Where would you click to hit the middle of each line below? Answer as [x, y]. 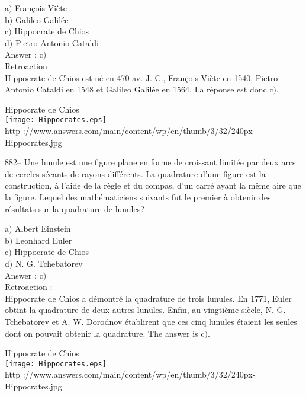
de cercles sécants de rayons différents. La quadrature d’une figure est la [135, 173]
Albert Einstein [43, 229]
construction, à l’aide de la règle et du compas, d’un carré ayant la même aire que [153, 185]
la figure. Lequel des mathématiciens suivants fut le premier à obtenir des [138, 197]
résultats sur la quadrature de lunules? [75, 208]
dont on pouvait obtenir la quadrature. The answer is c [105, 333]
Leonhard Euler [44, 240]
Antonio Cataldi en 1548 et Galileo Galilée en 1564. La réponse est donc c [139, 89]
